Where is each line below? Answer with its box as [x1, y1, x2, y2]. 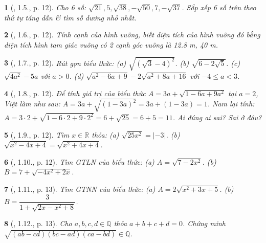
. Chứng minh [182, 217, 226, 228]
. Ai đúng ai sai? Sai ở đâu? [172, 112, 262, 122]
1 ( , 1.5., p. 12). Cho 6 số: [4, 2, 86, 12]
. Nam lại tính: [207, 98, 255, 109]
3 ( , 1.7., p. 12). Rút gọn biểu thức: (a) [4, 57, 126, 68]
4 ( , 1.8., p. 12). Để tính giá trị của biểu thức [4, 87, 146, 98]
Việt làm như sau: [4, 98, 60, 109]
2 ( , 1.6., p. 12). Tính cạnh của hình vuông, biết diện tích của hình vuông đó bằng [4, 29, 260, 40]
